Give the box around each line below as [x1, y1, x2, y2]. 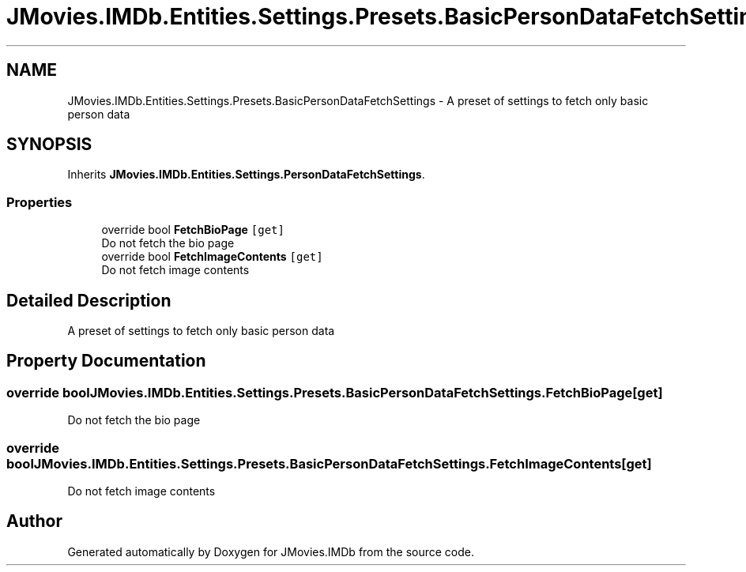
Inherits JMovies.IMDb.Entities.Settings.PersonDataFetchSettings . [67, 167, 425, 182]
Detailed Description [6, 290, 171, 310]
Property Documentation [6, 351, 206, 371]
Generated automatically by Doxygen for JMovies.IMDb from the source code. [67, 544, 475, 559]
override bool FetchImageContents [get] [101, 250, 323, 264]
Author [6, 511, 62, 532]
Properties [6, 194, 73, 210]
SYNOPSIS [6, 134, 92, 155]
